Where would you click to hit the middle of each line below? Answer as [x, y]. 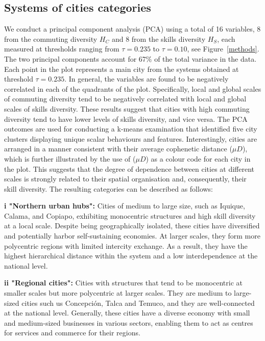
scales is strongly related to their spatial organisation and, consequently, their [125, 179]
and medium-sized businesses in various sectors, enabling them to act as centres [129, 322]
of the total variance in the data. [206, 58]
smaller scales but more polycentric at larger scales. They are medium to [118, 293]
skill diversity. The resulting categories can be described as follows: [109, 188]
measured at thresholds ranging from [62, 49]
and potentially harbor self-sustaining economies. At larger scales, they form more [132, 236]
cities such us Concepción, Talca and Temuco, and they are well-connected [138, 303]
